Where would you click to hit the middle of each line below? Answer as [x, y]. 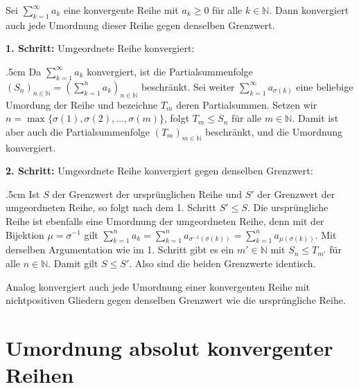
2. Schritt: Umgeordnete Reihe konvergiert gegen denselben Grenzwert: [159, 171]
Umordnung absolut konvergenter [169, 347]
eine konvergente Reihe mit [121, 10]
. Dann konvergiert [309, 10]
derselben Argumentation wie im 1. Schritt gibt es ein [120, 250]
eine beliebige [325, 86]
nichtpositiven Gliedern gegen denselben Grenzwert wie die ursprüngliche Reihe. [176, 300]
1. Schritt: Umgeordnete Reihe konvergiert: [100, 48]
